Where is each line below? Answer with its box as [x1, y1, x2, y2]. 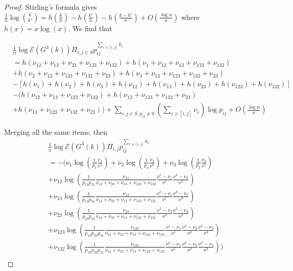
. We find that [68, 22, 112, 33]
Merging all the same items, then [4, 127, 108, 137]
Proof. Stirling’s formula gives [4, 2, 97, 12]
